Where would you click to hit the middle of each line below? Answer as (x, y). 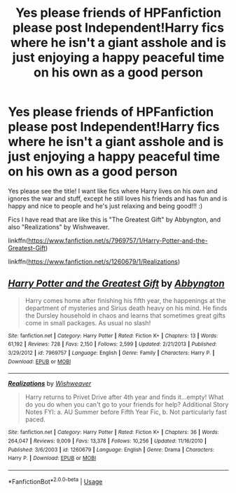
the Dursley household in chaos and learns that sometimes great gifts (125, 315)
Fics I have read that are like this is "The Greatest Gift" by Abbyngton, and (114, 220)
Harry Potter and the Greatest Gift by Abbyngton (116, 284)
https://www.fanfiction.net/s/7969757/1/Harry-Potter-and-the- (118, 241)
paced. (35, 419)
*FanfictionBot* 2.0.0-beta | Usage (55, 481)
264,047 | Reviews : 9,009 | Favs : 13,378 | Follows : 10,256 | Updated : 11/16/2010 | (107, 441)
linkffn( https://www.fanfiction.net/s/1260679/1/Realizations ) (94, 262)
